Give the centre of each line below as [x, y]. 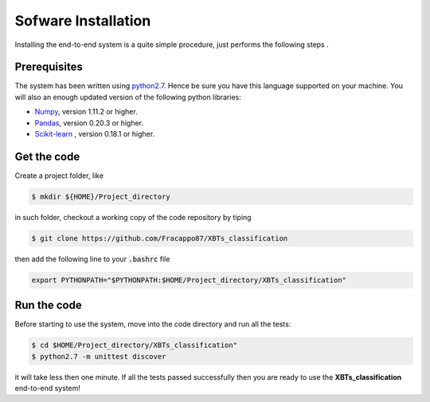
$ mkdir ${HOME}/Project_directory [101, 196]
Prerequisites [49, 67]
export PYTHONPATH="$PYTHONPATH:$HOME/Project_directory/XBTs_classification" [189, 280]
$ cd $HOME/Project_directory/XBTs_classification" [135, 345]
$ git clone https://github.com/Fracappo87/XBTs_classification [160, 238]
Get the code [47, 156]
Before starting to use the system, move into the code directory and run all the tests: [153, 324]
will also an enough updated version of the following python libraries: [128, 97]
